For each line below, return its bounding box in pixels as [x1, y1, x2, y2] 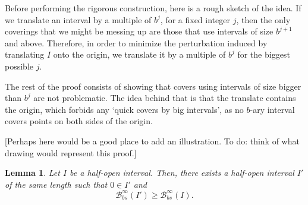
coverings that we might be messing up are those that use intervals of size [5, 25, 274, 37]
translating [5, 48, 45, 61]
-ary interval [250, 103, 295, 115]
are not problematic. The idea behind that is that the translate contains [33, 92, 296, 104]
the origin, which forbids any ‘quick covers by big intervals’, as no [5, 103, 244, 115]
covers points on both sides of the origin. [5, 115, 153, 127]
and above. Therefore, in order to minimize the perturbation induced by [5, 36, 268, 49]
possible [5, 59, 33, 72]
